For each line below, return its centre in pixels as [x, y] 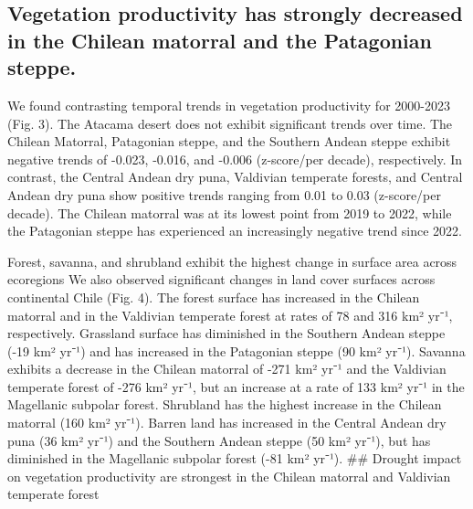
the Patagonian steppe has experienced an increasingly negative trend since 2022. [235, 231]
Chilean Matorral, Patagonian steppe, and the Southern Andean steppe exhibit [229, 141]
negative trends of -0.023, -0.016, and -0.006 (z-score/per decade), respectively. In [235, 159]
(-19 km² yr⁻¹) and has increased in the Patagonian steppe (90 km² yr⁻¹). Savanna [236, 350]
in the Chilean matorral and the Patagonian [220, 40]
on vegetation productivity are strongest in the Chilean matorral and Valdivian [229, 476]
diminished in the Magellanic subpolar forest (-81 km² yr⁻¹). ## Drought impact [235, 458]
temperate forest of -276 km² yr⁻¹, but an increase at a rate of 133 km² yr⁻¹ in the [236, 386]
